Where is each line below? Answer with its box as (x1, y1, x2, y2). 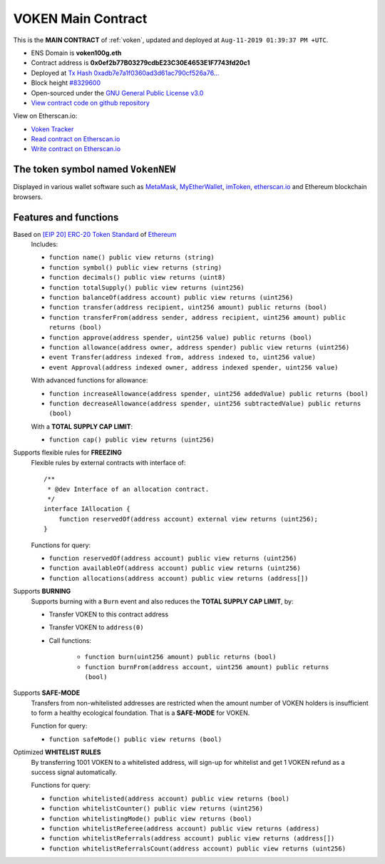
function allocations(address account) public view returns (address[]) (48, 574, 309, 582)
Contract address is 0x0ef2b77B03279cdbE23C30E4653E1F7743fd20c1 (31, 59, 250, 67)
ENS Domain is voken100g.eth (31, 49, 122, 57)
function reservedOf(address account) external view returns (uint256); (58, 514, 319, 523)
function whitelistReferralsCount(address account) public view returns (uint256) (48, 844, 346, 853)
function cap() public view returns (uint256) (48, 436, 215, 444)
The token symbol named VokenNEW (13, 163, 176, 176)
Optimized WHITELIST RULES (13, 748, 101, 756)
